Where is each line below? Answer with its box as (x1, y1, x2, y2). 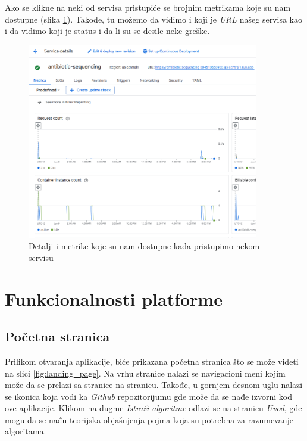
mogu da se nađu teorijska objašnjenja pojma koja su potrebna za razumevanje (5, 413, 294, 426)
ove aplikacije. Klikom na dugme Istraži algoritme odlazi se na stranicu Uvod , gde (5, 402, 302, 414)
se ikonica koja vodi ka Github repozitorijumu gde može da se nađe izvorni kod (5, 390, 292, 402)
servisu (29, 251, 54, 263)
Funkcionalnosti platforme (5, 286, 223, 310)
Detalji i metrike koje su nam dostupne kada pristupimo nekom (29, 240, 260, 252)
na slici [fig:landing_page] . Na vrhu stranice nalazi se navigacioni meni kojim (5, 367, 286, 379)
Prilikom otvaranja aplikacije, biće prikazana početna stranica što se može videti (5, 355, 299, 367)
